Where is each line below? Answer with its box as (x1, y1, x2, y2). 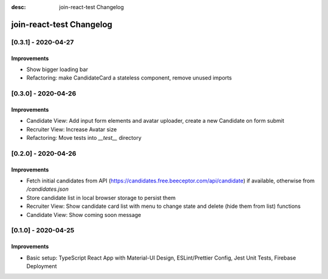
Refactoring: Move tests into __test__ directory (26, 134, 142, 142)
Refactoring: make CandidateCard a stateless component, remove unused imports (26, 74, 232, 81)
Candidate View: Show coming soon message (26, 211, 142, 218)
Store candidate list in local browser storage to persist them (26, 194, 176, 201)
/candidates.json (26, 185, 69, 193)
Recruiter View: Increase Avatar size (26, 125, 117, 133)
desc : (11, 4, 26, 10)
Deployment (26, 262, 57, 270)
